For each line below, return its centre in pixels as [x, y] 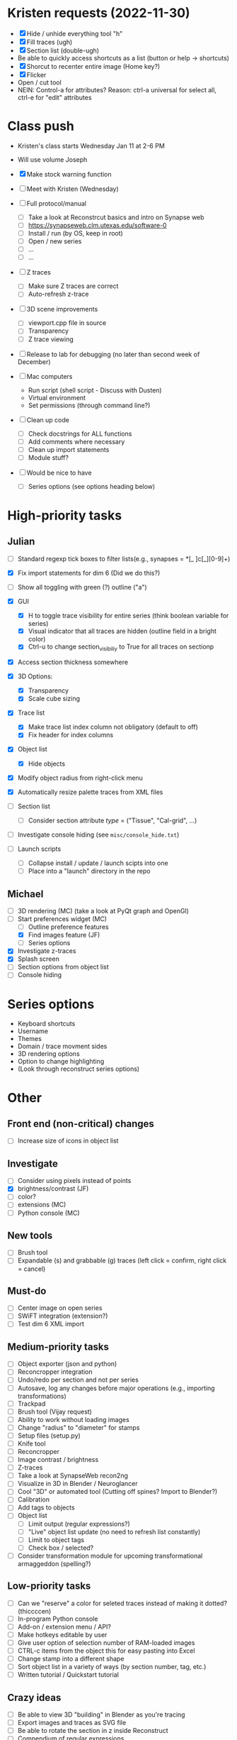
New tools [30, 1235]
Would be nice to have [59, 473]
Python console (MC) [48, 1213]
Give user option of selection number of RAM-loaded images [106, 1642]
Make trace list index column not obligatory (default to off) [113, 727]
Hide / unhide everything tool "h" [75, 33]
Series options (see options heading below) [92, 486]
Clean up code [48, 419]
